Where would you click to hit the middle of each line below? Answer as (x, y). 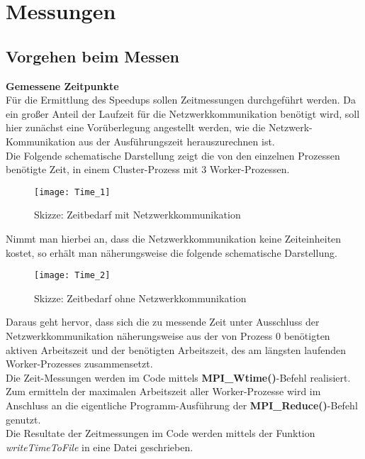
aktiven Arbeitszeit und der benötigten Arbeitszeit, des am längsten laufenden (176, 349)
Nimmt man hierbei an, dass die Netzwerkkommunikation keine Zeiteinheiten (174, 238)
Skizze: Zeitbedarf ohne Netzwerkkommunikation (140, 298)
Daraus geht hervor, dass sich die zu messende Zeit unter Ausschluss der (163, 322)
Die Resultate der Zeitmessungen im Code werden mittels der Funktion (161, 433)
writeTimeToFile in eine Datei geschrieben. (100, 447)
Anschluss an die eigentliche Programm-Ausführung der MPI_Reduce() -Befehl (182, 405)
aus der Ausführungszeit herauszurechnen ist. (177, 141)
